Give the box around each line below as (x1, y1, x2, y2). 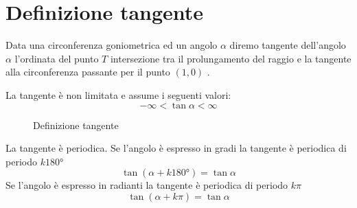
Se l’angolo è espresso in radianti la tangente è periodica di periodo (5, 178, 288, 192)
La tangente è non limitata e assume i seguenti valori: (5, 87, 231, 102)
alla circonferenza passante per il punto (5, 65, 170, 79)
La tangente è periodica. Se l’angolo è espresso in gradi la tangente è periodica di (5, 141, 347, 155)
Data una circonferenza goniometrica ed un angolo (5, 38, 218, 52)
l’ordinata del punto (14, 51, 99, 65)
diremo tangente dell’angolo (229, 38, 346, 52)
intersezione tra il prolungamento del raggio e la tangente (110, 51, 352, 65)
